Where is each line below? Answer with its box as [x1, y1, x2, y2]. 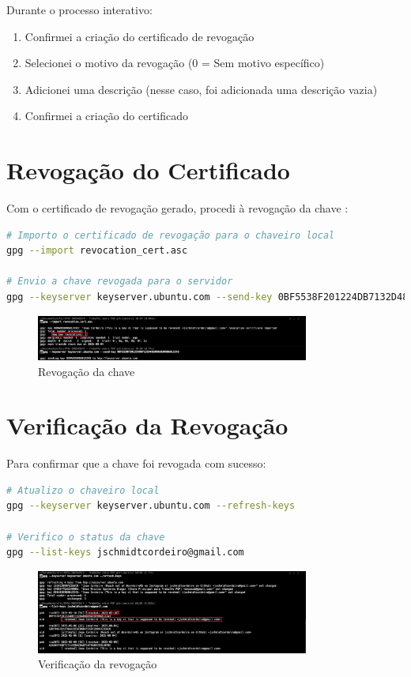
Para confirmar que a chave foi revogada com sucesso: [6, 455, 266, 472]
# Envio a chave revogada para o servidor [6, 276, 233, 288]
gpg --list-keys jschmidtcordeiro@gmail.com [6, 547, 244, 559]
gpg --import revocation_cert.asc [6, 245, 188, 257]
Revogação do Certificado [6, 154, 290, 186]
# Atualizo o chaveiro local [6, 484, 160, 496]
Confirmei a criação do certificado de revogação [25, 28, 255, 44]
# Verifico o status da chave [6, 531, 165, 543]
